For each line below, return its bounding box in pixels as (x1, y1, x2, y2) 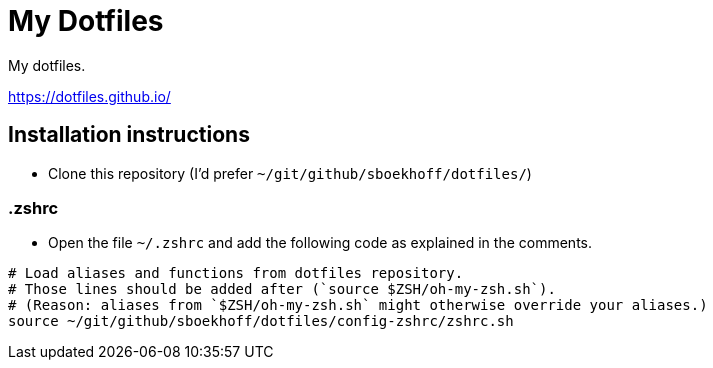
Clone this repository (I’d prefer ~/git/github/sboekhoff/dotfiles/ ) (48, 164, 532, 182)
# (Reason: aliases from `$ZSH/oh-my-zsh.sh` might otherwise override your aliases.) (8, 297, 708, 314)
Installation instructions (8, 122, 250, 148)
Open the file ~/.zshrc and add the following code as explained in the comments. (48, 234, 593, 252)
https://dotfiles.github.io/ (8, 87, 171, 105)
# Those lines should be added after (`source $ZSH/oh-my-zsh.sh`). (8, 281, 556, 298)
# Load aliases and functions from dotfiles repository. (8, 265, 464, 282)
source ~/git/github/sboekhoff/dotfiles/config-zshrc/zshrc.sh (8, 313, 514, 330)
